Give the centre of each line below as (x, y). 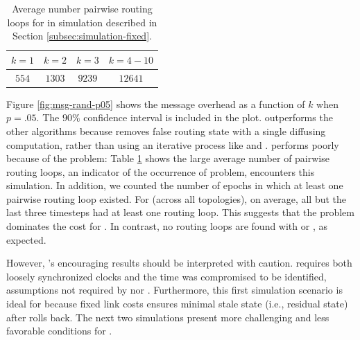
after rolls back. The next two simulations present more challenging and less (168, 317)
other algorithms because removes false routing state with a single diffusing (166, 131)
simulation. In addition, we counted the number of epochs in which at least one (175, 185)
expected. (26, 239)
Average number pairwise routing (82, 8)
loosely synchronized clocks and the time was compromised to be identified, (166, 276)
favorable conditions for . (59, 331)
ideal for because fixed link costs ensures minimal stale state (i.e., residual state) (177, 304)
